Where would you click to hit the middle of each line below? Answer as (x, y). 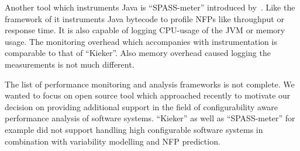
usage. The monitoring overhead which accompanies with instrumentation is (141, 41)
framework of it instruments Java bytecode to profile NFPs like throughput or (144, 18)
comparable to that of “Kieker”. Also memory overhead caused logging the (138, 53)
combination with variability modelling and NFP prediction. (113, 141)
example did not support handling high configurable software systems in (134, 129)
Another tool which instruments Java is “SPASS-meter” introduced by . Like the (150, 7)
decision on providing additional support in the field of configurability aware (142, 106)
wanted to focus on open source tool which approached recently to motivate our (148, 95)
